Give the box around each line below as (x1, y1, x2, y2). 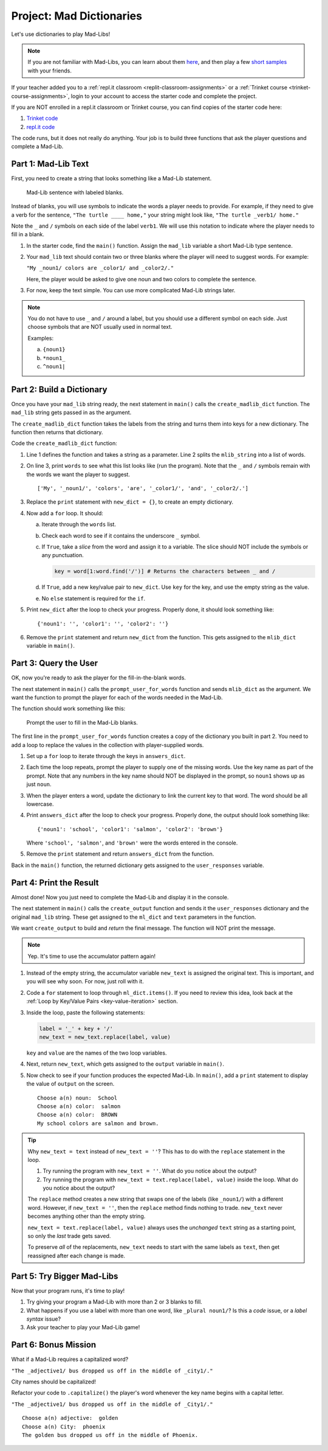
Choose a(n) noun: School (37, 1094, 118, 1101)
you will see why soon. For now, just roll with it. (26, 978, 144, 985)
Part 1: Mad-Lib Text (11, 159, 89, 169)
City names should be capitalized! (11, 1378, 97, 1385)
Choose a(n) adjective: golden (22, 1414, 118, 1422)
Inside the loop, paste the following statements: (26, 1008, 145, 1016)
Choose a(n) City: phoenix (22, 1423, 106, 1430)
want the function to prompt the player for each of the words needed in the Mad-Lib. (11, 694, 223, 701)
